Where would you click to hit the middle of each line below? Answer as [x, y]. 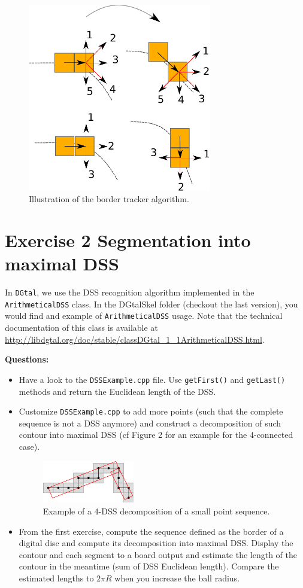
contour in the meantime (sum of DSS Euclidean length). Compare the [149, 566]
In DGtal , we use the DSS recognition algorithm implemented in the [130, 292]
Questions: [27, 359]
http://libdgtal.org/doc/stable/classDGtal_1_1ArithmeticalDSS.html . [135, 339]
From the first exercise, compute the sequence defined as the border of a [151, 531]
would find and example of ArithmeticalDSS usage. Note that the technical [144, 316]
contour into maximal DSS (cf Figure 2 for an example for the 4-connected [156, 435]
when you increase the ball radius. [177, 578]
